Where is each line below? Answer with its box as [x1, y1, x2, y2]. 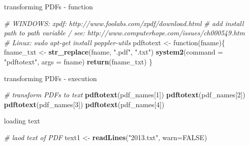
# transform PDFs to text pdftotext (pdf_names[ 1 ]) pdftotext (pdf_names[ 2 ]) [4, 89, 246, 100]
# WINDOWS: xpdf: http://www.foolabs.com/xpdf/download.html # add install [4, 18, 244, 28]
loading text [4, 116, 40, 126]
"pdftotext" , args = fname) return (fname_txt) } [4, 56, 153, 66]
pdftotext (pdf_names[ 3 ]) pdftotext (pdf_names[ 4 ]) [4, 99, 164, 109]
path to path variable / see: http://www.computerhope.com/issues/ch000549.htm [4, 28, 245, 38]
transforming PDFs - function [4, 1, 93, 11]
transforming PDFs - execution [4, 73, 97, 83]
